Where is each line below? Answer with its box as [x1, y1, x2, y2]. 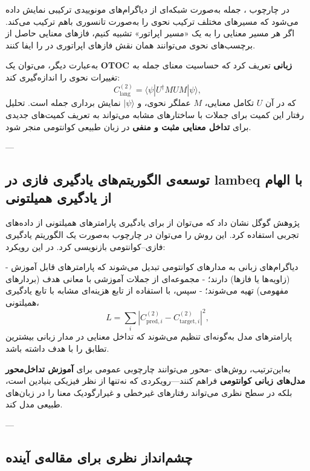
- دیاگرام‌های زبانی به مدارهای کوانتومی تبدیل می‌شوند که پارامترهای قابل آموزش [5, 260, 299, 273]
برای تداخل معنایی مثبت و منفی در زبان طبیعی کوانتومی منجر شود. [5, 120, 251, 133]
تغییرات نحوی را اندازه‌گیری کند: [5, 70, 120, 83]
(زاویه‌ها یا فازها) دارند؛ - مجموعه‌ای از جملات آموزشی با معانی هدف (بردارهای [5, 272, 290, 285]
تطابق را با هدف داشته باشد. [5, 341, 109, 354]
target [179, 318, 195, 325]
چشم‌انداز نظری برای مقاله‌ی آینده [5, 447, 193, 466]
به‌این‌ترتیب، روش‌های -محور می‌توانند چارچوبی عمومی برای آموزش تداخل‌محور [5, 362, 291, 375]
